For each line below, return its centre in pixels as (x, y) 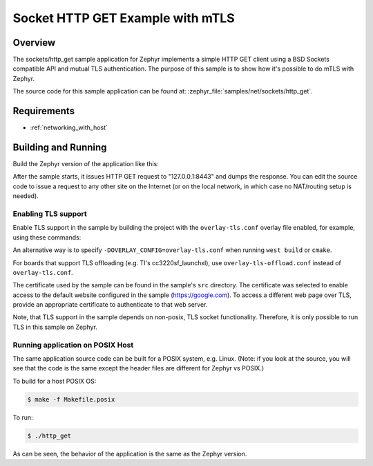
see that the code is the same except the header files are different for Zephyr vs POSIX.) (138, 368)
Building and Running (60, 147)
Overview (34, 43)
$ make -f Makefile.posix (71, 399)
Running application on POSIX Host (73, 345)
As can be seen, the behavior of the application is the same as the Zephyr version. (130, 454)
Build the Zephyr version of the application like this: (86, 164)
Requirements (44, 111)
